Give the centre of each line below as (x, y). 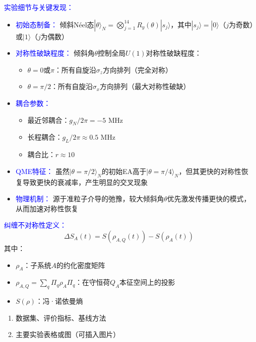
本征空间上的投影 (147, 282)
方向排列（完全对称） (138, 69)
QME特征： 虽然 (42, 171)
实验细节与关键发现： (39, 7)
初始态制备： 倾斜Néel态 (55, 24)
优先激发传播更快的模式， (209, 199)
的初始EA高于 (124, 171)
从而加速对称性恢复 (47, 208)
